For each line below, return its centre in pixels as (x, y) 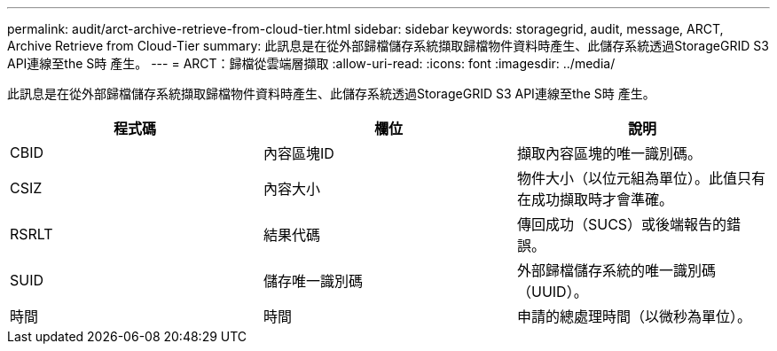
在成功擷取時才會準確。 (595, 199)
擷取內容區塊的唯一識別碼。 (609, 153)
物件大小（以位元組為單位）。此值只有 (641, 178)
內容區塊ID (298, 153)
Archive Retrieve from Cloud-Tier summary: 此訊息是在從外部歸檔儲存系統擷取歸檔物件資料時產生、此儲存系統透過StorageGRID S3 (388, 46)
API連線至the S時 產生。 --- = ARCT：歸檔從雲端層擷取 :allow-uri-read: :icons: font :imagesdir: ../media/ (311, 63)
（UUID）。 (552, 292)
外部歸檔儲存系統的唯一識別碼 (616, 270)
